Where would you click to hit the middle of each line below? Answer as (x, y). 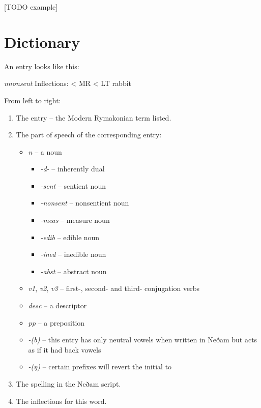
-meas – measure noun (75, 220)
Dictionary (42, 41)
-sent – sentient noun (73, 185)
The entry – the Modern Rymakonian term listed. (94, 117)
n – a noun (45, 151)
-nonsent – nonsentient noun (85, 203)
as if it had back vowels (65, 349)
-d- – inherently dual (72, 169)
